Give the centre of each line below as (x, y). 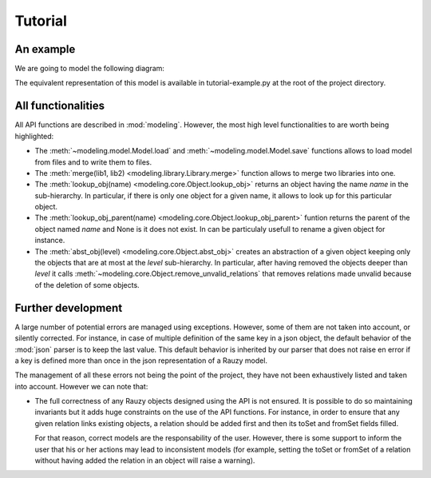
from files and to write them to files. (93, 162)
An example (45, 49)
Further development (69, 308)
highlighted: (34, 136)
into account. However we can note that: (81, 386)
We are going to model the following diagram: (90, 69)
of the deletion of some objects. (87, 285)
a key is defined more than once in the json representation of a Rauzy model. (141, 360)
